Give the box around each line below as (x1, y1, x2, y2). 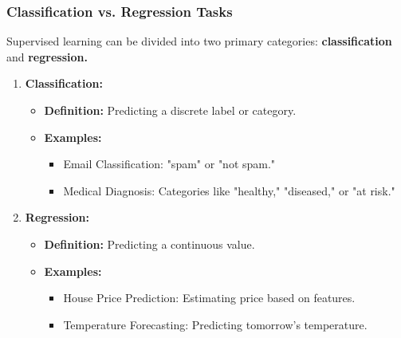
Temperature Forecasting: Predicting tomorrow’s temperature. (63, 316, 368, 332)
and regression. (6, 48, 88, 65)
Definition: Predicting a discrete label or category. (44, 102, 297, 118)
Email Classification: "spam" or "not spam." (63, 155, 276, 172)
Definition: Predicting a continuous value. (44, 235, 255, 252)
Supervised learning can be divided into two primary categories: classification (6, 33, 392, 49)
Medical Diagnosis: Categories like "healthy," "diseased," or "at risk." (63, 182, 395, 198)
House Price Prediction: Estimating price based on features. (63, 289, 356, 306)
